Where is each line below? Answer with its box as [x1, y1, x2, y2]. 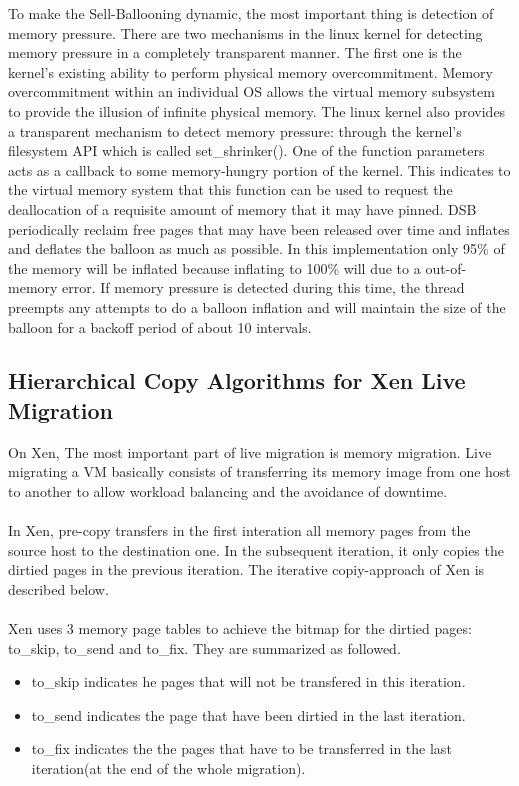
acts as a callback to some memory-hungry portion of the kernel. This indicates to [8, 159, 511, 180]
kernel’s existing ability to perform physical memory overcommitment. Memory [8, 61, 494, 82]
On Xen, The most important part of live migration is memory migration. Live [8, 441, 492, 462]
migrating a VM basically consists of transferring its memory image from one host [8, 461, 511, 482]
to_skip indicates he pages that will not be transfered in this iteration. [31, 671, 466, 692]
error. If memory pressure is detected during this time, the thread [62, 277, 465, 298]
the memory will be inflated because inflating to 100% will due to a [8, 257, 421, 278]
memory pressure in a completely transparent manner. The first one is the [8, 42, 462, 63]
